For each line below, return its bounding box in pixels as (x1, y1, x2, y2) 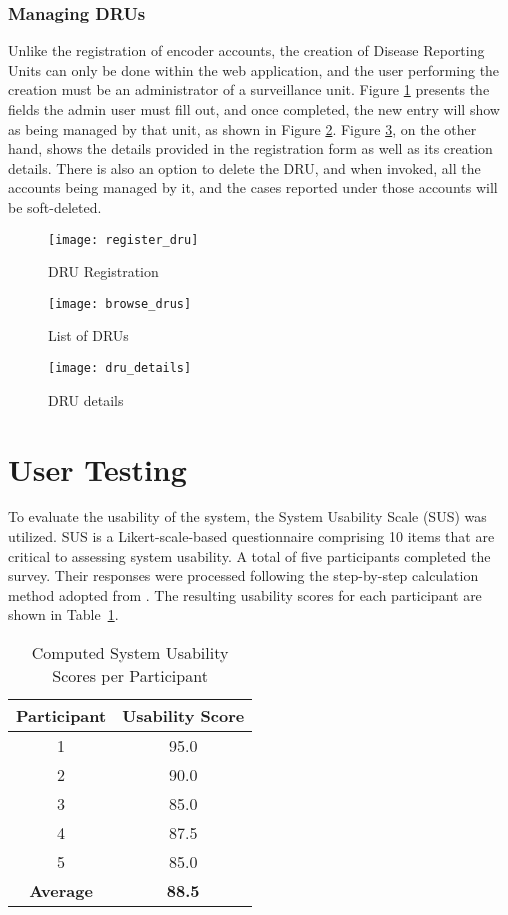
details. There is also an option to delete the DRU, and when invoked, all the (8, 157, 481, 178)
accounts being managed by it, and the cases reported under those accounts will (8, 177, 498, 198)
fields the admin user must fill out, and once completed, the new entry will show (8, 99, 500, 119)
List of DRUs (48, 325, 129, 346)
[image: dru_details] (48, 361, 192, 376)
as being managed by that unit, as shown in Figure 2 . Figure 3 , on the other (8, 118, 477, 139)
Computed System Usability (31, 641, 229, 664)
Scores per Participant (52, 664, 208, 687)
